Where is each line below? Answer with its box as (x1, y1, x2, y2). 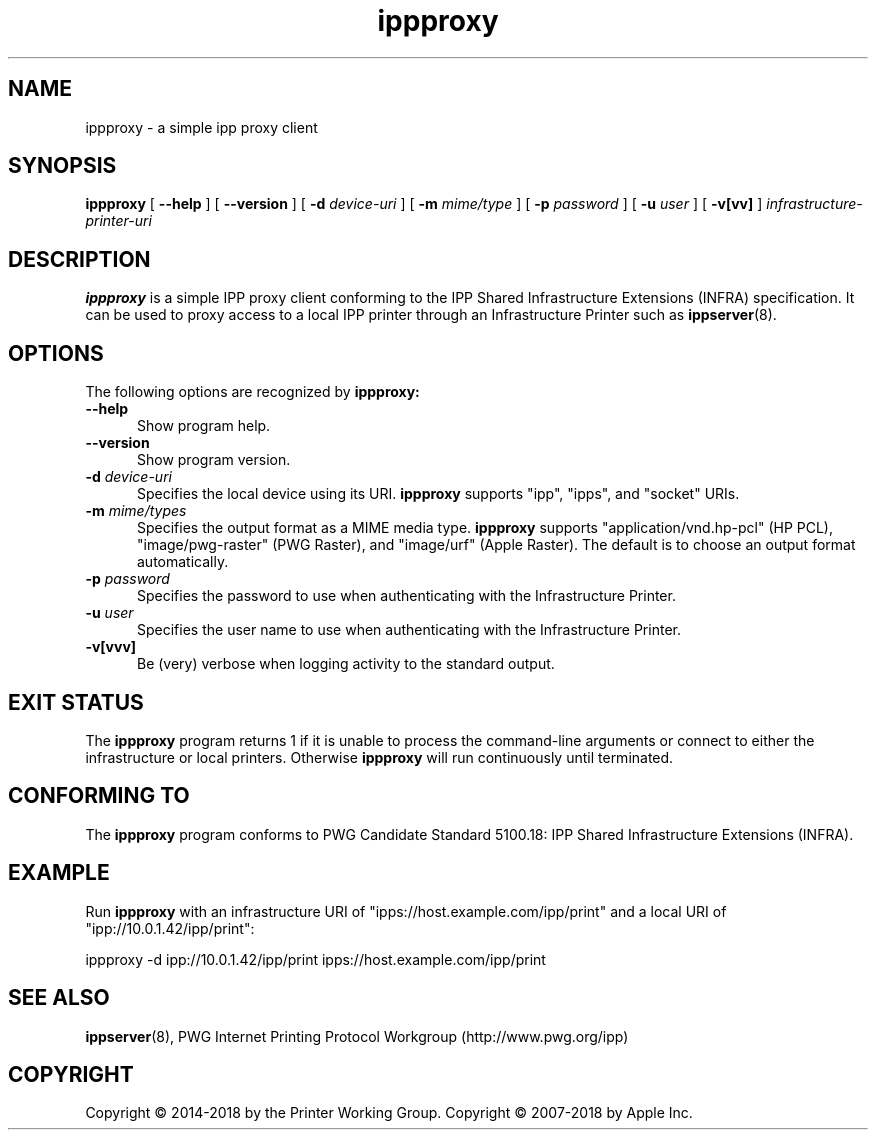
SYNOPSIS (8, 153, 117, 179)
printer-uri (85, 212, 152, 230)
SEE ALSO (8, 985, 110, 1011)
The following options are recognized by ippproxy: (85, 383, 420, 401)
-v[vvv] (85, 638, 137, 656)
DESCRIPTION (8, 246, 151, 272)
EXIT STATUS (8, 689, 144, 715)
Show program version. (137, 451, 291, 469)
